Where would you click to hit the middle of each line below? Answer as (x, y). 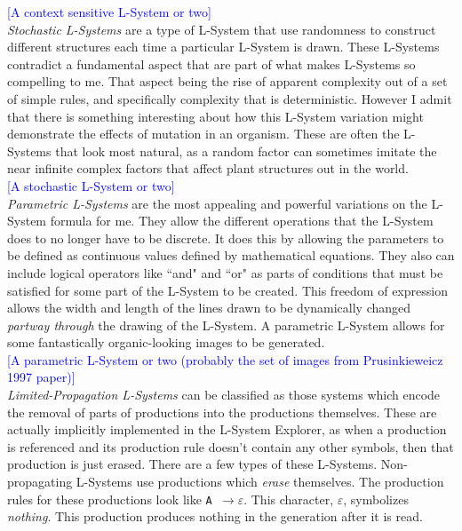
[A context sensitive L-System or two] (109, 12)
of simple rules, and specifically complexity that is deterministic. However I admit (230, 98)
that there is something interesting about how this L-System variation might (215, 116)
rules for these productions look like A (110, 499)
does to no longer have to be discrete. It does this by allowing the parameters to (226, 238)
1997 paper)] (41, 377)
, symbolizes (376, 499)
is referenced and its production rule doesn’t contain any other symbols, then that (231, 446)
